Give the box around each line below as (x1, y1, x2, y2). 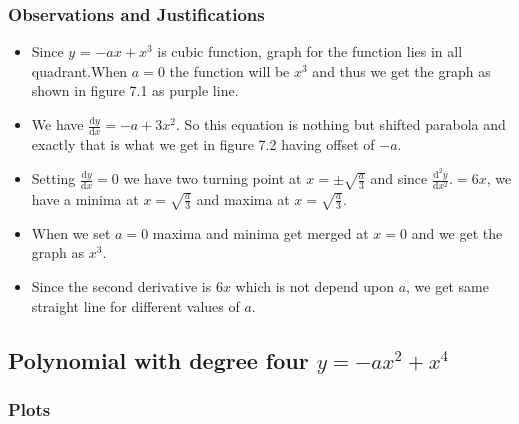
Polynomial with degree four (8, 344, 309, 375)
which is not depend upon (235, 275, 394, 296)
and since (370, 168, 428, 189)
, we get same (406, 275, 489, 296)
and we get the (411, 222, 503, 243)
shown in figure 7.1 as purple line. (31, 80, 239, 101)
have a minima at (31, 188, 139, 209)
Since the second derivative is (31, 275, 212, 296)
